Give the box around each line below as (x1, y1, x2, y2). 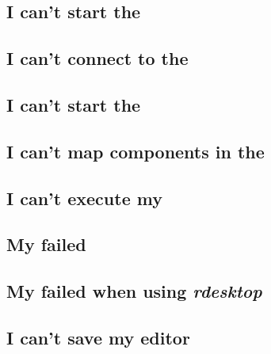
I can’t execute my (6, 185, 162, 210)
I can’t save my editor (6, 325, 190, 349)
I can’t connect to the (6, 46, 189, 70)
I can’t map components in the (6, 139, 265, 163)
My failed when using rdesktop (6, 279, 262, 303)
